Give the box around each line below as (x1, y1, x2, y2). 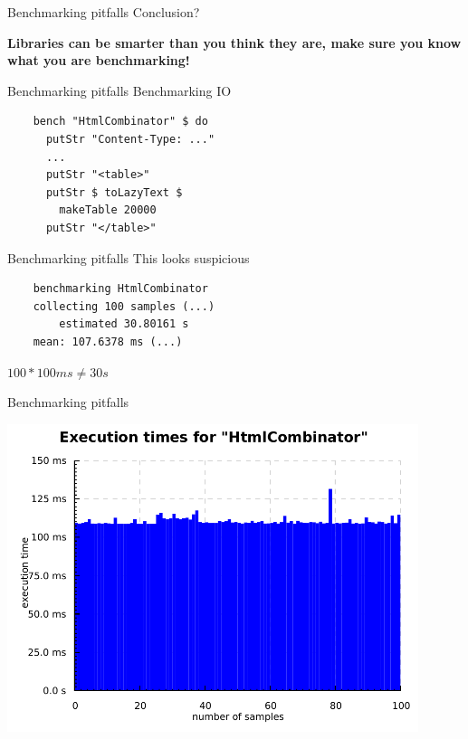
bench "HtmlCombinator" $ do (33, 115, 208, 128)
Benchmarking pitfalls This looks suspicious (7, 248, 250, 267)
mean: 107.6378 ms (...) (33, 335, 183, 348)
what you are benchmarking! (7, 51, 190, 70)
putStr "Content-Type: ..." (45, 132, 215, 146)
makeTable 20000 (59, 204, 157, 217)
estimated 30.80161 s (59, 317, 189, 331)
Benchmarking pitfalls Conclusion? (7, 3, 200, 21)
